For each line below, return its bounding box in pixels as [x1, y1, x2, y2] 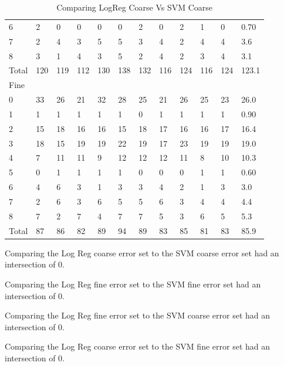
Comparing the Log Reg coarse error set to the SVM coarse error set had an [5, 246, 279, 259]
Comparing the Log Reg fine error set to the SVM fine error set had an [5, 277, 261, 290]
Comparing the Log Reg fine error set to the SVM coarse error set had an [5, 309, 271, 321]
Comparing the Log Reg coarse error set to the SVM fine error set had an [5, 340, 271, 353]
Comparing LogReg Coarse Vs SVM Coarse [56, 1, 213, 13]
